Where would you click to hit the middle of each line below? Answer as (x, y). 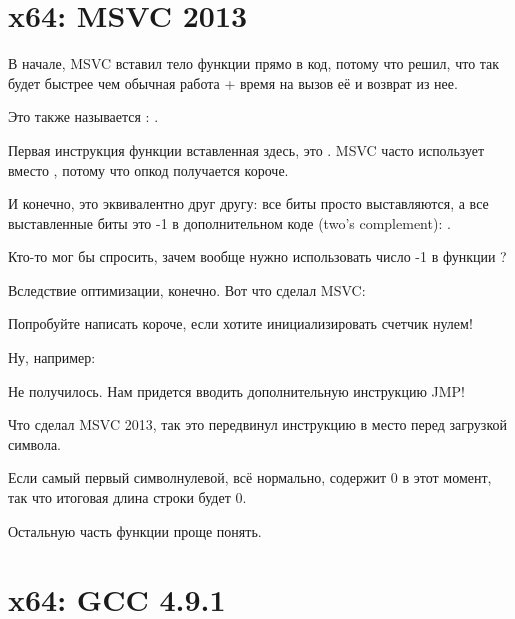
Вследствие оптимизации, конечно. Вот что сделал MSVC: (187, 289)
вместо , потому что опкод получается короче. (148, 169)
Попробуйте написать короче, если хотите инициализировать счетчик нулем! (240, 323)
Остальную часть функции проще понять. (135, 530)
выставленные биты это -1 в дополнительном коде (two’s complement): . (229, 222)
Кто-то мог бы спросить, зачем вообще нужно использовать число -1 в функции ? (257, 256)
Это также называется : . (83, 116)
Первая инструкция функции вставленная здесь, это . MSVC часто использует (246, 149)
